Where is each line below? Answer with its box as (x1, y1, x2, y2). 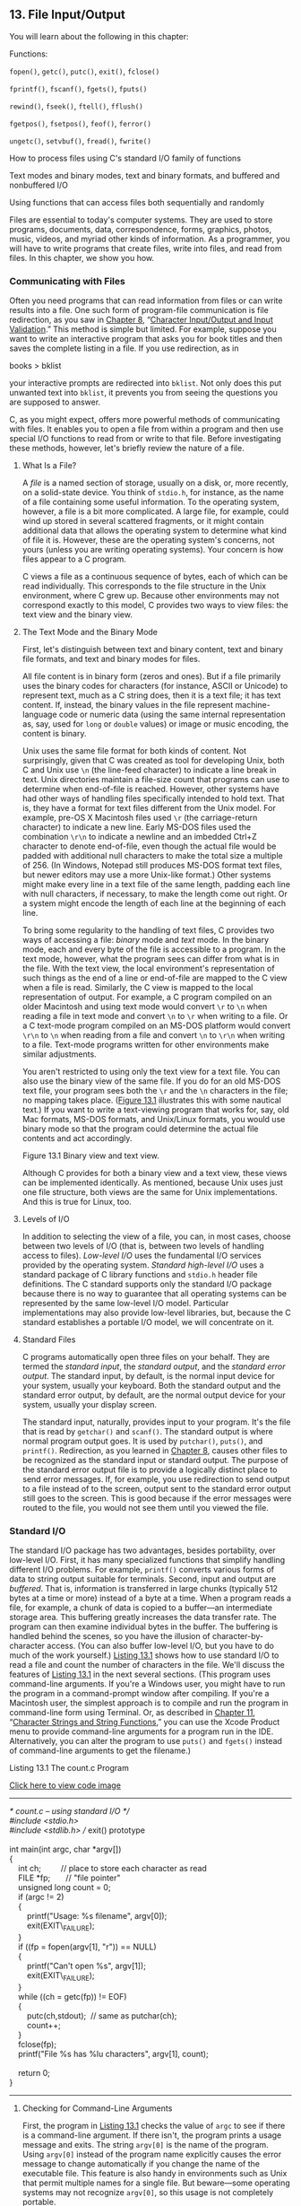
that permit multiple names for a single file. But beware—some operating (21, 2177, 291, 2188)
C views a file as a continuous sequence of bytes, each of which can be (21, 571, 288, 582)
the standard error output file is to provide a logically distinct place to (21, 1464, 278, 1475)
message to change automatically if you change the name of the (21, 2158, 260, 2169)
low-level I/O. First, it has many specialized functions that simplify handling (9, 1555, 286, 1565)
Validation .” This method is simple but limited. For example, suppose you (9, 324, 278, 335)
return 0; (17, 2068, 51, 2078)
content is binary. (21, 728, 87, 739)
